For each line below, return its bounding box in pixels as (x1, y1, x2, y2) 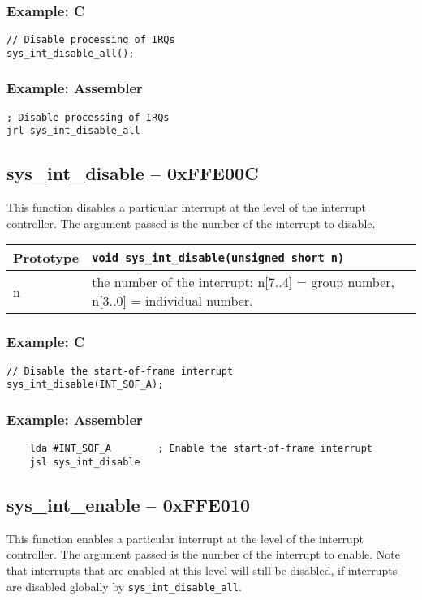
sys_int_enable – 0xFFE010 (6, 491, 251, 516)
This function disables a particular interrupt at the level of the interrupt (6, 199, 367, 216)
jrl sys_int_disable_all (6, 125, 140, 137)
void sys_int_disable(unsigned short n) (92, 251, 345, 264)
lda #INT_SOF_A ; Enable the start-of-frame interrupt (29, 443, 373, 455)
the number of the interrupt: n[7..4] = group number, (92, 272, 394, 292)
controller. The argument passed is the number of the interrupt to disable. (6, 214, 376, 231)
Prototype (13, 248, 80, 268)
